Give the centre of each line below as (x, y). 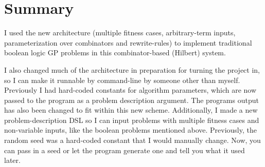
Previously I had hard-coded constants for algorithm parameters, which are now (130, 90)
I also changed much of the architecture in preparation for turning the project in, (132, 69)
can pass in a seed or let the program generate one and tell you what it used (125, 150)
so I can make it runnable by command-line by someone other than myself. (122, 80)
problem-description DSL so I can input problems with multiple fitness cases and (132, 120)
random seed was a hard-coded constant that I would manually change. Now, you (132, 140)
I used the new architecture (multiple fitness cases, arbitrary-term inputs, (120, 33)
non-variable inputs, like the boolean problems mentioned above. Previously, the (130, 130)
